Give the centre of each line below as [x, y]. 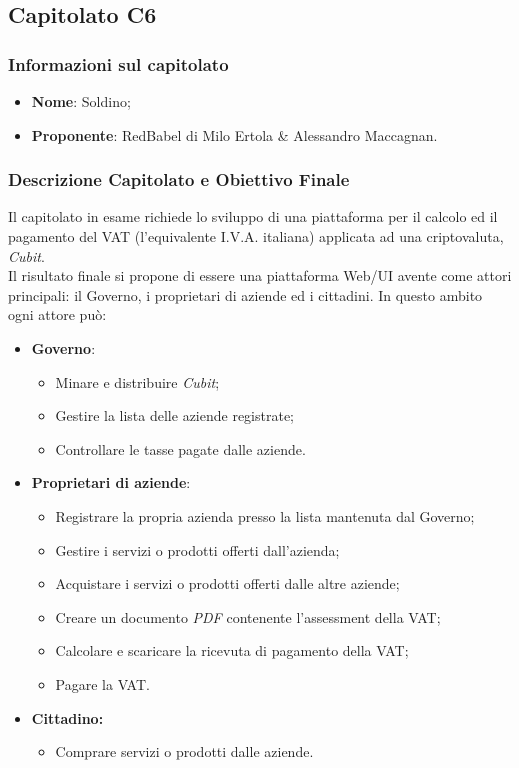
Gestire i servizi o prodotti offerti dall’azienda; [197, 549]
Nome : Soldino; [81, 101]
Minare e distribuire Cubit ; [137, 381]
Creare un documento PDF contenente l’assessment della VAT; [248, 616]
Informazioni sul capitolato [118, 63]
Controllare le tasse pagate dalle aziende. [180, 448]
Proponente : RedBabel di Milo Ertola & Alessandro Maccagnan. [234, 134]
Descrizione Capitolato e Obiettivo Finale [179, 179]
